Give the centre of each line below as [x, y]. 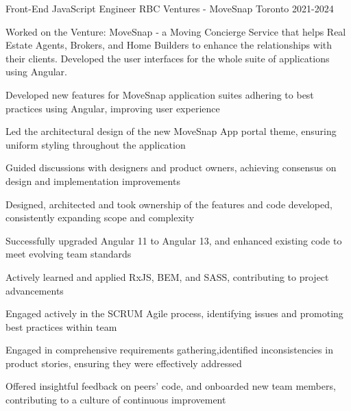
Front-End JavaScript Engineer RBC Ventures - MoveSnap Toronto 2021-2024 [170, 8]
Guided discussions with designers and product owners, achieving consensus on [171, 167]
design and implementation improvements [93, 180]
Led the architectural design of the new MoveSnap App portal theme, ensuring [171, 131]
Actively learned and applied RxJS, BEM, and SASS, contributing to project [167, 276]
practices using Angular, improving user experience [113, 108]
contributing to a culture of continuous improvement [116, 400]
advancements [35, 290]
